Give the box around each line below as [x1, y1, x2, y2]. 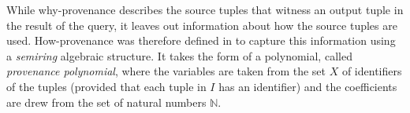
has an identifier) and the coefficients [218, 78, 397, 94]
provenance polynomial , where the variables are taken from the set [6, 63, 326, 79]
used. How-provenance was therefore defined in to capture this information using [6, 32, 396, 49]
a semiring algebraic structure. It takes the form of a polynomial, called [6, 47, 352, 64]
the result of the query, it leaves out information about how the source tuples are [6, 16, 397, 33]
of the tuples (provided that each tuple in [6, 78, 207, 94]
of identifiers [341, 63, 402, 79]
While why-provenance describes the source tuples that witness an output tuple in [6, 2, 404, 17]
